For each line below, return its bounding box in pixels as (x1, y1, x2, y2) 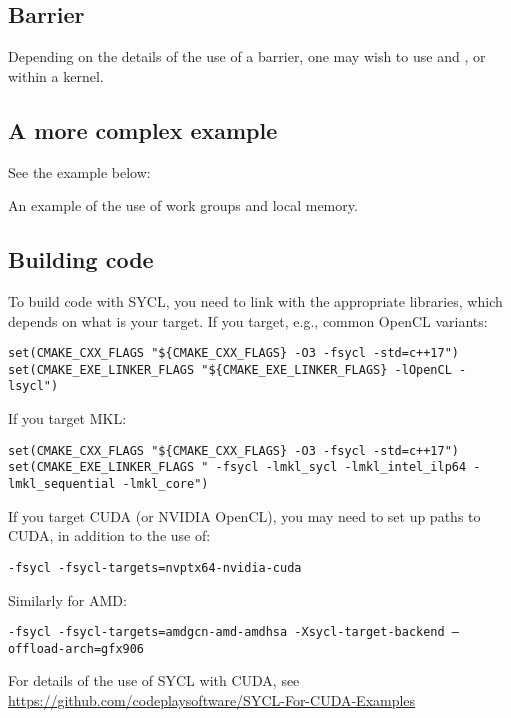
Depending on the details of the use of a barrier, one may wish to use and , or (8, 46, 486, 67)
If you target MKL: (8, 408, 127, 429)
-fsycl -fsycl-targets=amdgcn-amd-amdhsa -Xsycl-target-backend (8, 625, 445, 640)
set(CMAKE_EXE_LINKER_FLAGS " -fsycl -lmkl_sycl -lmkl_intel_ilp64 (8, 460, 467, 475)
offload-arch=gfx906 (8, 641, 145, 656)
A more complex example (8, 114, 278, 145)
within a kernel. (8, 65, 104, 86)
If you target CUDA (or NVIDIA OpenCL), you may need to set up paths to (8, 505, 481, 526)
